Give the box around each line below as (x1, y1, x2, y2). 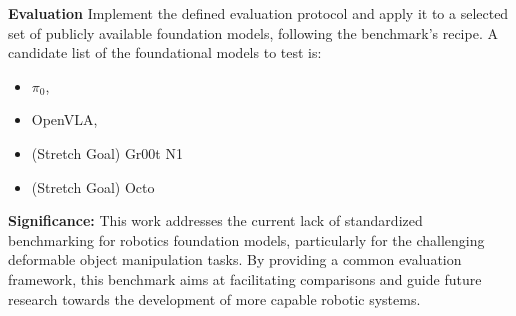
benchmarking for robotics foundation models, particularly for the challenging (8, 229, 485, 250)
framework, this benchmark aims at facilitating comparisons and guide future (8, 268, 482, 289)
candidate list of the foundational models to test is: (8, 42, 322, 63)
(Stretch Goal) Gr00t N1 (31, 142, 183, 163)
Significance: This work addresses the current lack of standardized (8, 210, 423, 231)
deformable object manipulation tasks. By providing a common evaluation (8, 249, 462, 270)
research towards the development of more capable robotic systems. (8, 288, 421, 309)
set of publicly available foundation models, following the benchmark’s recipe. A (8, 22, 498, 43)
